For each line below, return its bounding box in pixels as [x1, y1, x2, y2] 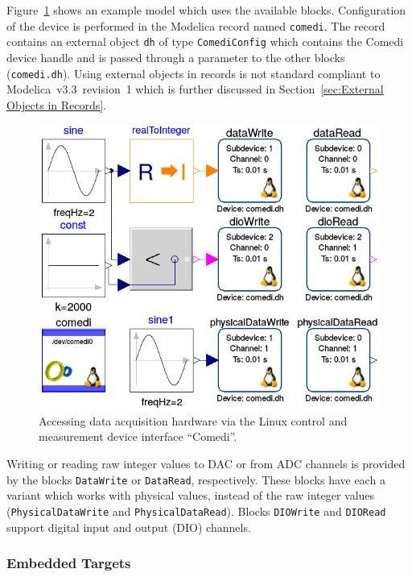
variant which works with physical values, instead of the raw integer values [6, 487, 375, 504]
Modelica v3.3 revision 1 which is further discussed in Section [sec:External [6, 81, 384, 98]
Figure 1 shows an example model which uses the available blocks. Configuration [6, 2, 406, 18]
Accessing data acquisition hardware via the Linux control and [39, 412, 348, 429]
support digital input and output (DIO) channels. [6, 518, 251, 535]
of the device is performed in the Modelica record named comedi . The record [6, 17, 385, 34]
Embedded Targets [6, 553, 131, 573]
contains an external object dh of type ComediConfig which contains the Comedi [6, 33, 404, 50]
